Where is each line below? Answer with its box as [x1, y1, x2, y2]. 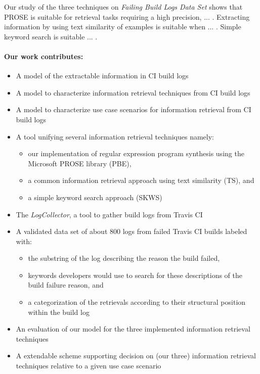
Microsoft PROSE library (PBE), [28, 158, 132, 168]
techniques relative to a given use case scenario [16, 360, 161, 371]
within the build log [28, 306, 90, 317]
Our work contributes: [4, 51, 83, 61]
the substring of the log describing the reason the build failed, [28, 253, 220, 263]
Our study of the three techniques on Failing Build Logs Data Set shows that [4, 2, 243, 12]
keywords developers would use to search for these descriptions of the [28, 269, 243, 280]
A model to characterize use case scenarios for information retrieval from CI [16, 104, 251, 115]
